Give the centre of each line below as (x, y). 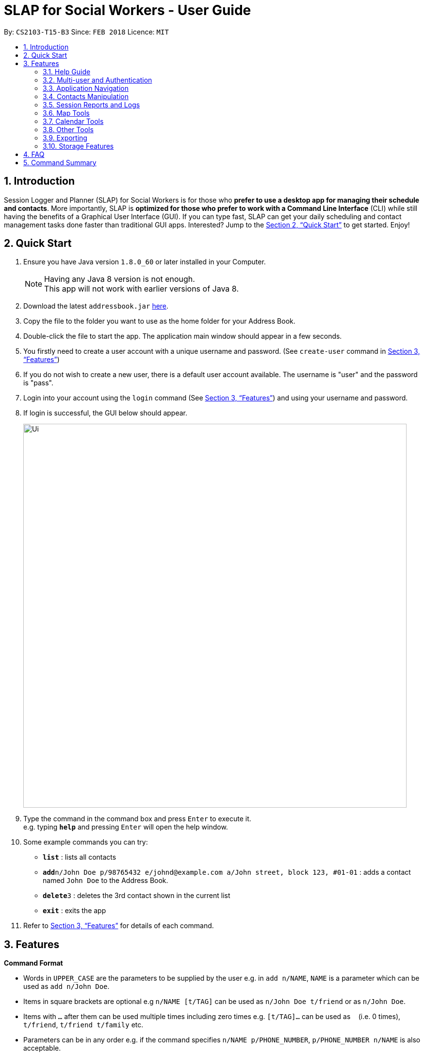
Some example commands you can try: (86, 842)
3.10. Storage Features (78, 146)
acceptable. (42, 1048)
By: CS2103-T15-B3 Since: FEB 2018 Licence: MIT (86, 32)
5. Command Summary (60, 162)
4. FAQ (34, 154)
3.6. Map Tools (66, 113)
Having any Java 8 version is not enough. (120, 279)
